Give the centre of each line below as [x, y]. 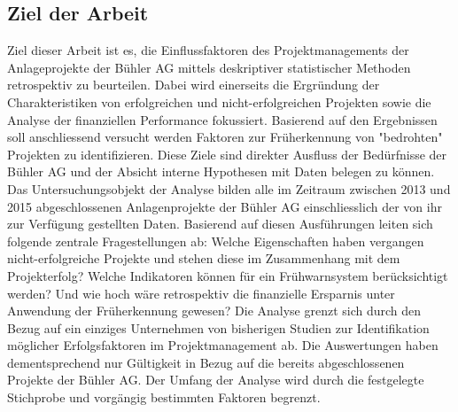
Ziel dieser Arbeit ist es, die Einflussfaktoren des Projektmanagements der [208, 50]
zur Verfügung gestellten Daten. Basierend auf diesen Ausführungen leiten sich [220, 224]
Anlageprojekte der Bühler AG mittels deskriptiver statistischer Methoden [209, 67]
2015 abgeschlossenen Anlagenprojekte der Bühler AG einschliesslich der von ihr [225, 206]
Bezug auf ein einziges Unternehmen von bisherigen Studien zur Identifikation [218, 327]
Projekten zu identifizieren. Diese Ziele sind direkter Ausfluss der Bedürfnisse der [227, 154]
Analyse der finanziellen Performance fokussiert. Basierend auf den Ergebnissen [222, 119]
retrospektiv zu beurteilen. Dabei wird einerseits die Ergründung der [194, 85]
